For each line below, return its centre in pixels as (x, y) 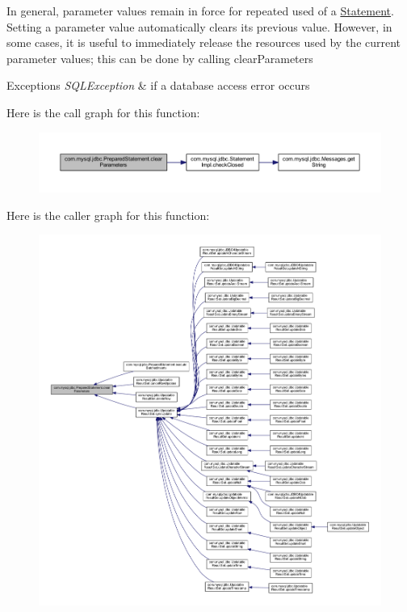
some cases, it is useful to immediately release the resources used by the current (204, 42)
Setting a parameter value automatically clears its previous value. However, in (199, 26)
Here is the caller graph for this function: (108, 215)
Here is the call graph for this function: (103, 112)
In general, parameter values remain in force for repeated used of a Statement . (200, 11)
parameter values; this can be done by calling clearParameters (160, 58)
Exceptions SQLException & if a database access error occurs (158, 85)
